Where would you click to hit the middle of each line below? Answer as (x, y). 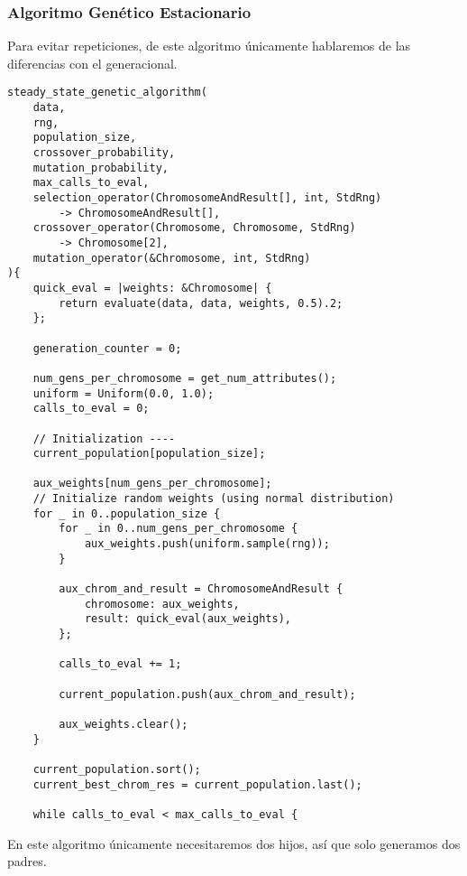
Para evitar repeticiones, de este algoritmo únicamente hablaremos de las (209, 46)
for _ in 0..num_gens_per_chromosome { (179, 529)
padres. (27, 861)
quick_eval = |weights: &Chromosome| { (152, 288)
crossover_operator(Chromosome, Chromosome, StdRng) (194, 228)
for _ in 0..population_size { (127, 513)
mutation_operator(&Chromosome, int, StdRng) (172, 258)
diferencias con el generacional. (92, 63)
